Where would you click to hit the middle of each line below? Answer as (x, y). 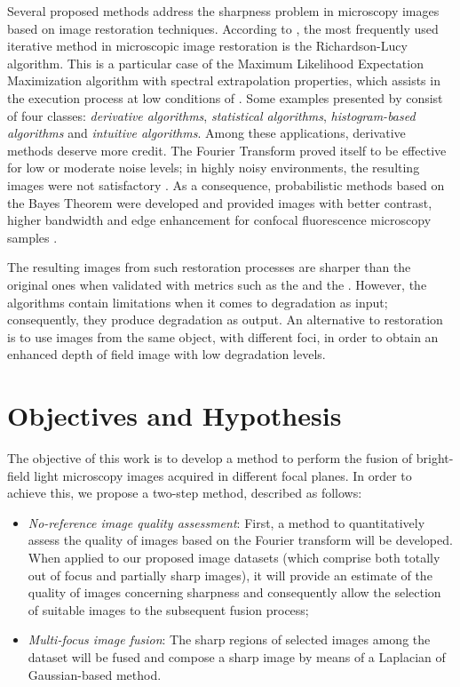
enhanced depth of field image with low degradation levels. (167, 354)
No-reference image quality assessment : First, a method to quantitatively (226, 522)
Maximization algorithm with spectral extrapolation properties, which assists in (224, 80)
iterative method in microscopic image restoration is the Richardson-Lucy (207, 46)
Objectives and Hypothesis (174, 415)
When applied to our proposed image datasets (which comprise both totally (234, 557)
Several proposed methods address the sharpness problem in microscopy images (223, 11)
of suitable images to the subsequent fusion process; (168, 609)
